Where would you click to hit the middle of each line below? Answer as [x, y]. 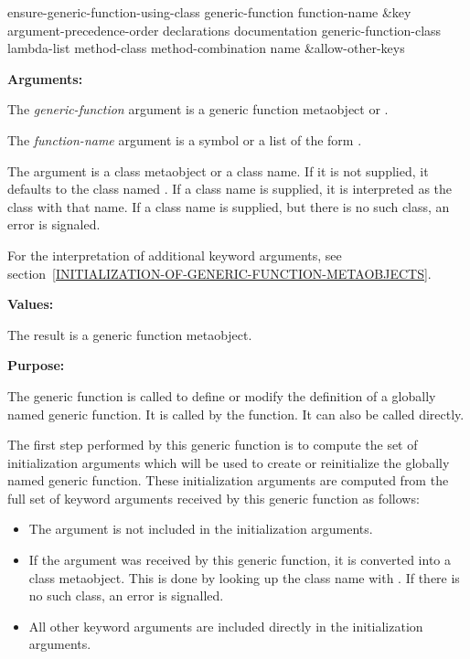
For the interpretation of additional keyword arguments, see [175, 255]
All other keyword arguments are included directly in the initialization [226, 626]
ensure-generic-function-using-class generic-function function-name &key [209, 12]
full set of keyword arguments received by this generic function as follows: [214, 498]
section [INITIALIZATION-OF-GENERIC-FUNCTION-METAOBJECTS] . [219, 273]
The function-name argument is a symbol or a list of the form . [185, 139]
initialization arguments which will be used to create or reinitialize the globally [229, 462]
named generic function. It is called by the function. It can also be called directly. [236, 414]
